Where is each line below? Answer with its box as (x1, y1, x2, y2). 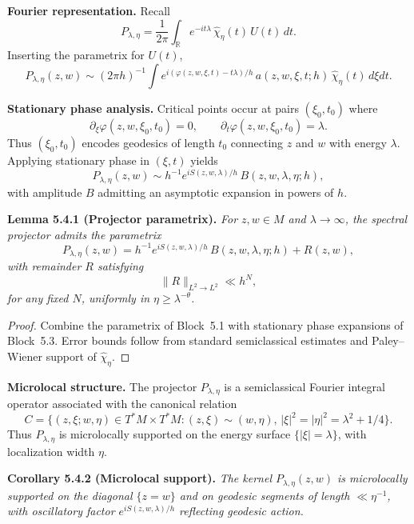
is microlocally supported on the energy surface (58, 426, 291, 442)
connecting (230, 134, 284, 150)
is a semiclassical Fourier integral (224, 378, 385, 394)
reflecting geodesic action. (179, 502, 304, 519)
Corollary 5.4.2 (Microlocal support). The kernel (7, 470, 272, 486)
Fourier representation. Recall (7, 2, 170, 18)
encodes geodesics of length (82, 134, 215, 150)
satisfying (97, 258, 144, 274)
